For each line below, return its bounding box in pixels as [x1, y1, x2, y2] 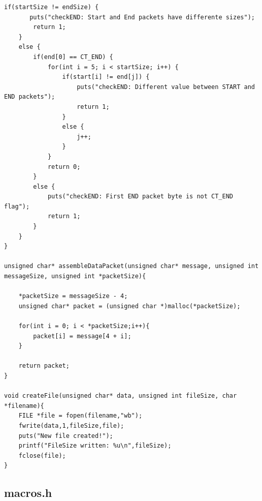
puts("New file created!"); [18, 432, 113, 439]
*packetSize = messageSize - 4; [18, 292, 128, 300]
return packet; [18, 362, 70, 370]
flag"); [4, 202, 30, 210]
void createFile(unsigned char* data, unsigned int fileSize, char [4, 392, 237, 400]
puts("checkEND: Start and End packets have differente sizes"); [29, 13, 255, 21]
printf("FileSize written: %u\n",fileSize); [18, 442, 172, 450]
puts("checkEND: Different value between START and [77, 83, 255, 91]
